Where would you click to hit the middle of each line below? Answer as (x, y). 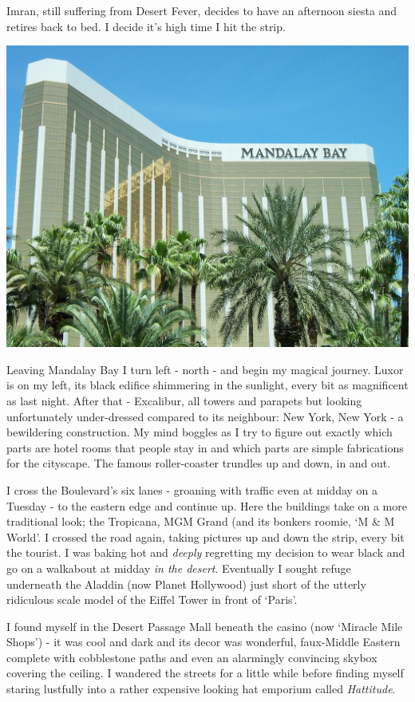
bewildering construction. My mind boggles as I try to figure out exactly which (200, 432)
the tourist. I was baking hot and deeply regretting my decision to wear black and (206, 552)
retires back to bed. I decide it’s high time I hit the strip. (146, 26)
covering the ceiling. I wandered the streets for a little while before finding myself (205, 673)
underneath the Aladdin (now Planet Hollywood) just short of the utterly (186, 584)
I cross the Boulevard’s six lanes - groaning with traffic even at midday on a (192, 489)
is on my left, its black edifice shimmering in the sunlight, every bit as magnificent (207, 385)
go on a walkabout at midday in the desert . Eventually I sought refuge (179, 568)
